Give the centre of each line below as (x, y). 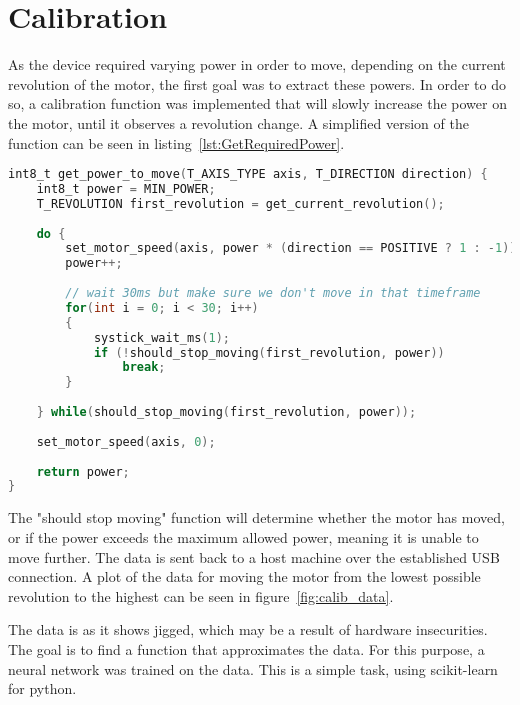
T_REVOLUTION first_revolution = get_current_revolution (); (240, 203)
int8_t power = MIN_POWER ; (126, 188)
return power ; (83, 471)
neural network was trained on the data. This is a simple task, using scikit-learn (253, 668)
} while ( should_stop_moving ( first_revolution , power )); (226, 412)
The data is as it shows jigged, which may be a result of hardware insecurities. (248, 629)
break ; (144, 367)
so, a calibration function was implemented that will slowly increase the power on (257, 103)
